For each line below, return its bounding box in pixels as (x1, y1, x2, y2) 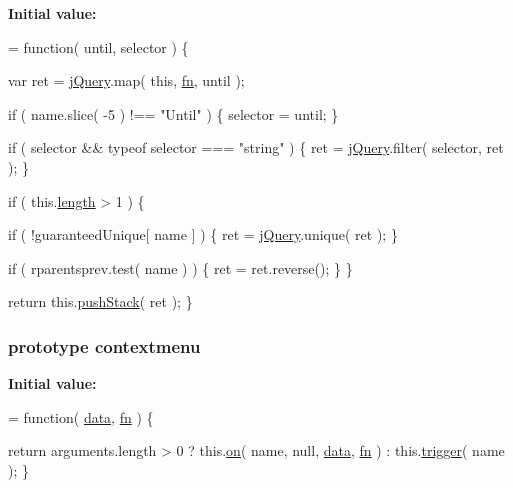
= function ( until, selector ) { (8, 36, 189, 57)
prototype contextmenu (8, 333, 201, 358)
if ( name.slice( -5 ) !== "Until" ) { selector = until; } (8, 103, 339, 124)
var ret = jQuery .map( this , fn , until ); (8, 70, 245, 91)
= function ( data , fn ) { (8, 406, 154, 427)
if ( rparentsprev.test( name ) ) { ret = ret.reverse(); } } (8, 257, 353, 278)
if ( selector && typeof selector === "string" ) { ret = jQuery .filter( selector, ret (8, 137, 504, 158)
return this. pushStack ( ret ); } (8, 291, 193, 312)
